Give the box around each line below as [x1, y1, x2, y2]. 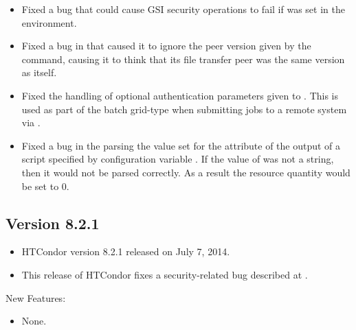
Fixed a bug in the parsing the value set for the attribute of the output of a [21, 138, 341, 152]
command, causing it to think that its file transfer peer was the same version [21, 51, 345, 66]
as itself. [21, 65, 57, 80]
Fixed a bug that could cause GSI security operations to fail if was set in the [21, 2, 345, 16]
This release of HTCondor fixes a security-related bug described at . [21, 267, 308, 281]
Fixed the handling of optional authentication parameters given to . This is [21, 88, 339, 102]
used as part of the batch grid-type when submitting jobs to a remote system [21, 102, 347, 116]
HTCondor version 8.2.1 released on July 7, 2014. [21, 244, 230, 259]
